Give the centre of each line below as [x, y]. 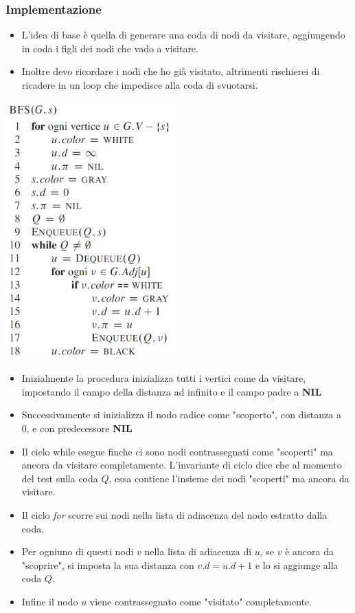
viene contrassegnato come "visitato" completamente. [201, 601]
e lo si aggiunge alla [297, 564]
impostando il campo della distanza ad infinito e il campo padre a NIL [172, 391]
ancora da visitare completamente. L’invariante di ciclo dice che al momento [182, 465]
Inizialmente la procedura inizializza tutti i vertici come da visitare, [164, 378]
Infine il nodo [50, 601]
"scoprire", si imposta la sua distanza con [108, 564]
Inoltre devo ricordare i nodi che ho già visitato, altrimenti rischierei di [171, 71]
